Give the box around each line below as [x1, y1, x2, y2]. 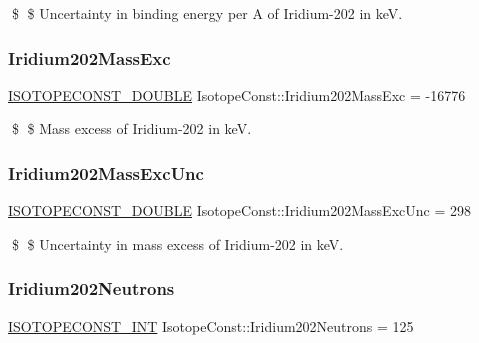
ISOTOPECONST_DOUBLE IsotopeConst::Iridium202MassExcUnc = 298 [8, 200, 471, 221]
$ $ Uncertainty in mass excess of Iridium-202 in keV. [11, 233, 344, 254]
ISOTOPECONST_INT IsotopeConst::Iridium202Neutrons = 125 [8, 315, 414, 336]
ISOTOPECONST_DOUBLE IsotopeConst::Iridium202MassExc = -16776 [8, 84, 466, 105]
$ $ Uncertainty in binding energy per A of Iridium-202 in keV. [11, 3, 403, 23]
